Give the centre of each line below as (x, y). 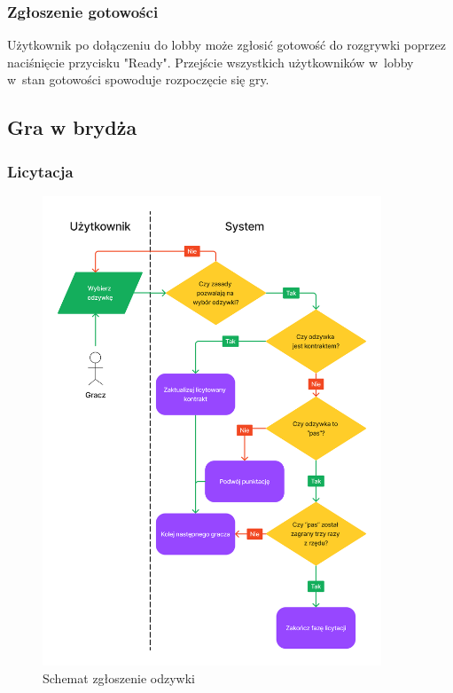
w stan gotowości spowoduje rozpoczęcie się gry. (138, 79)
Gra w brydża (72, 127)
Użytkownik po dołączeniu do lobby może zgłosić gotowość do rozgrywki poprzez (226, 45)
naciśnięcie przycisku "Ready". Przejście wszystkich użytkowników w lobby (211, 62)
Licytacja (40, 171)
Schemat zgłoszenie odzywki (119, 678)
